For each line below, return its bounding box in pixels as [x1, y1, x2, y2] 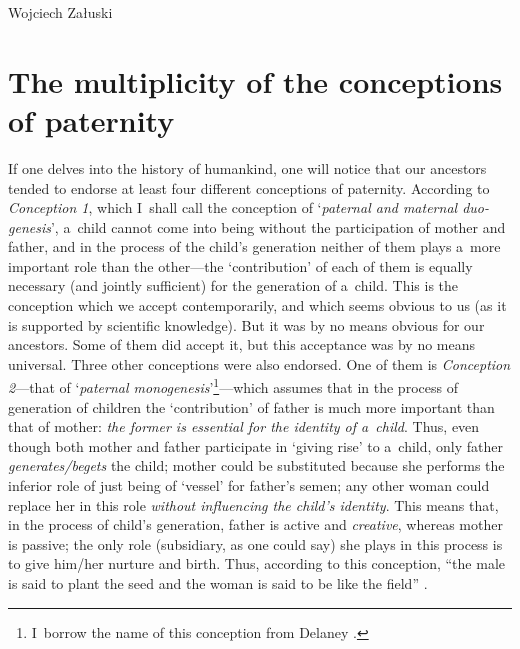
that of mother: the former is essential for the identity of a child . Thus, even [8, 416, 480, 437]
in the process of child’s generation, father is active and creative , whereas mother [8, 514, 503, 535]
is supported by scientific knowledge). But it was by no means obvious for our [8, 314, 485, 335]
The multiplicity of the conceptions [8, 60, 503, 101]
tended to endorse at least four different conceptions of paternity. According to [8, 177, 490, 198]
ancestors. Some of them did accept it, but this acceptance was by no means [8, 334, 476, 355]
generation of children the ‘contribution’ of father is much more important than [8, 396, 495, 417]
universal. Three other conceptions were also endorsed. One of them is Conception [8, 353, 511, 374]
